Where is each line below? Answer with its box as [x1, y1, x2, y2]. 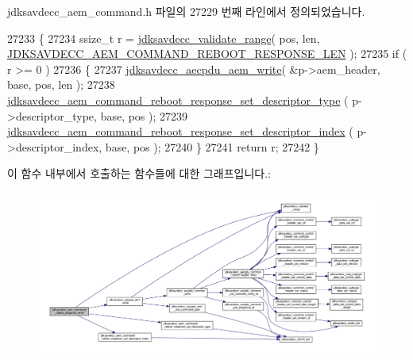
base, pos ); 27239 [100, 107, 188, 124]
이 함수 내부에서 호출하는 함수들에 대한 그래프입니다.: [7, 165, 271, 182]
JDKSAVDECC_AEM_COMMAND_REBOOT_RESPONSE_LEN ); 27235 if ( [7, 45, 407, 62]
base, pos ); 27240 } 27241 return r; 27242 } [105, 138, 319, 155]
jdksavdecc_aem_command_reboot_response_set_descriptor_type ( [7, 91, 349, 108]
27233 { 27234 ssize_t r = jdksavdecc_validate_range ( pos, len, [7, 29, 320, 46]
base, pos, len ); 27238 [7, 76, 115, 93]
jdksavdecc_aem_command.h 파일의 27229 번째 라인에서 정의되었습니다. [7, 3, 365, 19]
